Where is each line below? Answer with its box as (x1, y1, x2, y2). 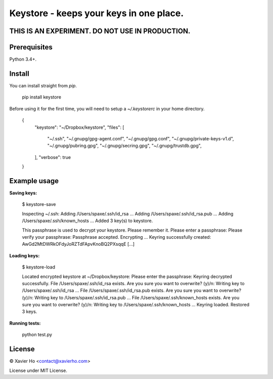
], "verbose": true (34, 154, 71, 160)
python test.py (22, 332, 53, 338)
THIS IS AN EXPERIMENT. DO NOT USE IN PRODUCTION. (9, 27, 191, 35)
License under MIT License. (9, 367, 68, 373)
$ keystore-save (22, 201, 56, 207)
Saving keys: (9, 190, 37, 196)
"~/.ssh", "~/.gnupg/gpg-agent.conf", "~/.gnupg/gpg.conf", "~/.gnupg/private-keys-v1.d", (47, 135, 235, 141)
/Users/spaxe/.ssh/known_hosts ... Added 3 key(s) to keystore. (22, 218, 153, 224)
